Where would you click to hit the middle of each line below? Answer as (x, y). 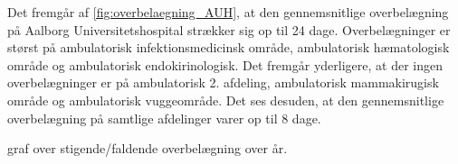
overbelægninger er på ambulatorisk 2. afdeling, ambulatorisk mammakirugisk (223, 82)
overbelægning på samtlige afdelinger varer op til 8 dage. (164, 118)
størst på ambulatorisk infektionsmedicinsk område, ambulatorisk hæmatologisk (229, 47)
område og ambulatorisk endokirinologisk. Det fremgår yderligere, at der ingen (225, 64)
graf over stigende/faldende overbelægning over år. (148, 148)
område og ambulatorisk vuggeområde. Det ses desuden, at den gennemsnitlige (226, 100)
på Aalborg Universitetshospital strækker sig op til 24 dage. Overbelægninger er (229, 29)
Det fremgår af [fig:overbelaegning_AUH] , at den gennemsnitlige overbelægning (228, 12)
